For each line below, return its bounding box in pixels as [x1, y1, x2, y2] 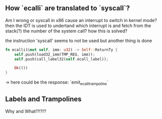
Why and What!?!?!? [5, 108, 47, 114]
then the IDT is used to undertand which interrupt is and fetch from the [5, 22, 151, 28]
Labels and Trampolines [5, 95, 82, 103]
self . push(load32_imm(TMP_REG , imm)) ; [14, 52, 95, 57]
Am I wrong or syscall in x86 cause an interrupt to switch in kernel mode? [5, 17, 157, 23]
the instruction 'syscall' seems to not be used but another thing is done [5, 37, 152, 43]
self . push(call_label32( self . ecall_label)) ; [14, 56, 109, 61]
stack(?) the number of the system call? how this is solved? [5, 27, 128, 34]
